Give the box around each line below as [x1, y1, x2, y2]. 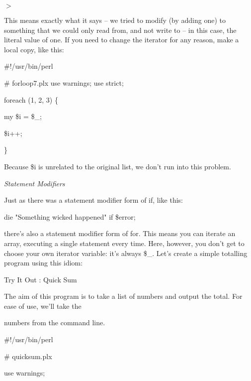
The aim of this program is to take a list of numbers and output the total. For [4, 291, 243, 301]
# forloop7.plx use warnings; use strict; [4, 77, 124, 88]
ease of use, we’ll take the [4, 300, 82, 311]
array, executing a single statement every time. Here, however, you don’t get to [4, 238, 245, 248]
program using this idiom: [4, 257, 83, 268]
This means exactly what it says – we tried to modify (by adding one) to [4, 15, 226, 25]
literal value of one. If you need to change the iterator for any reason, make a [4, 34, 239, 45]
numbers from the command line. [4, 317, 105, 328]
